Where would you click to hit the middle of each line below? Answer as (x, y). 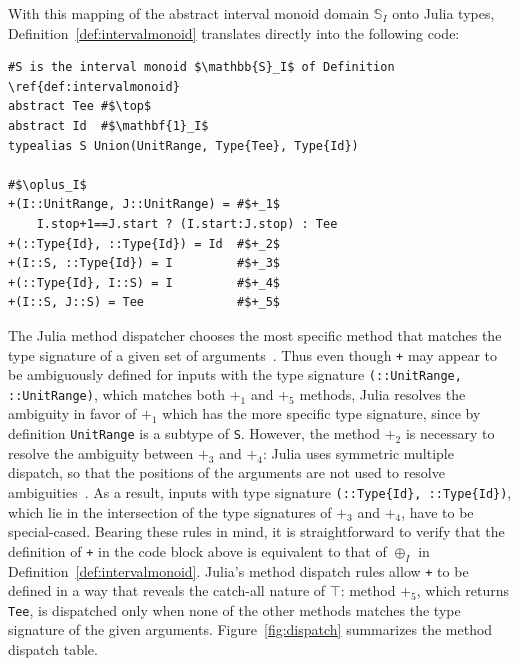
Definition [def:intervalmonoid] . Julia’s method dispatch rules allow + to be (238, 570)
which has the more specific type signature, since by (321, 413)
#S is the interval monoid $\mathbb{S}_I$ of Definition (201, 67)
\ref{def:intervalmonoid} (94, 86)
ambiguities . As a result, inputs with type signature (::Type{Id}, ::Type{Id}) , (260, 491)
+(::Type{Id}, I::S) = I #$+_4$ (144, 282)
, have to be (437, 511)
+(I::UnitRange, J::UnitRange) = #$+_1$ (144, 204)
